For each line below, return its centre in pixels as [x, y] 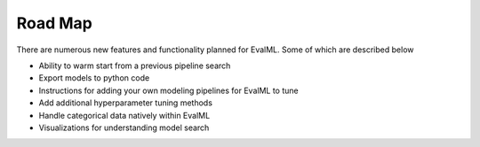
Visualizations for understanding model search [124, 128]
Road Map [55, 23]
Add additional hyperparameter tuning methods [126, 103]
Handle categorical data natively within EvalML [124, 115]
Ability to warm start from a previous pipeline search [135, 66]
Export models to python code [94, 78]
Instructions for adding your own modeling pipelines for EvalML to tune [168, 90]
